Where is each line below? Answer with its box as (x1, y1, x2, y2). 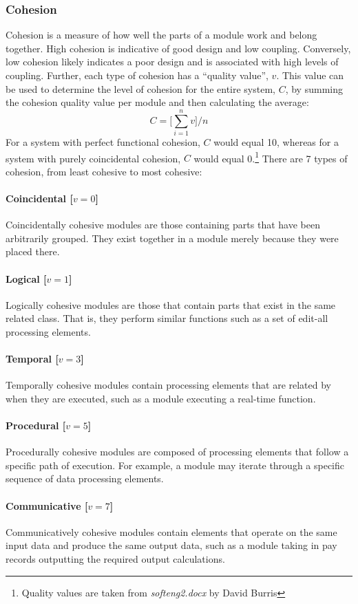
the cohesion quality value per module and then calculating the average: (6, 95, 309, 109)
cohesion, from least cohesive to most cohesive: (6, 164, 202, 178)
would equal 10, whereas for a (213, 134, 339, 149)
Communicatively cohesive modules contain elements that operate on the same (6, 524, 337, 539)
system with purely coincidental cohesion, (6, 151, 181, 165)
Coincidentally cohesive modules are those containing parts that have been (6, 217, 320, 232)
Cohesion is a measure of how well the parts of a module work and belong (6, 28, 317, 42)
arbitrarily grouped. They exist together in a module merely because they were (6, 230, 339, 245)
